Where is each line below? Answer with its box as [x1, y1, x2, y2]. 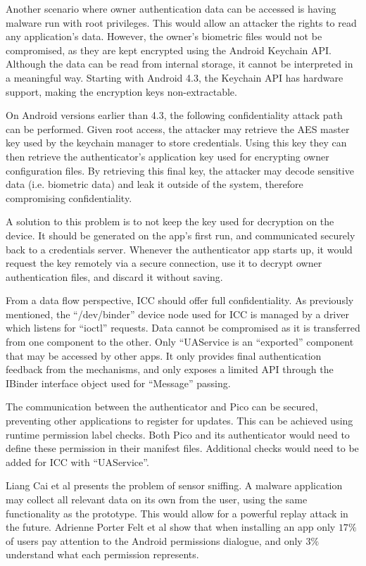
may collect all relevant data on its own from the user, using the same [6, 492, 308, 506]
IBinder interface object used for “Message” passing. [6, 375, 231, 390]
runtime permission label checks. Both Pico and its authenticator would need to [6, 427, 350, 441]
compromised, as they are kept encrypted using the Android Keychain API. [6, 42, 332, 57]
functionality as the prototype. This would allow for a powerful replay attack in [6, 505, 348, 520]
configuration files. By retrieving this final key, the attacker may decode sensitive [6, 163, 354, 177]
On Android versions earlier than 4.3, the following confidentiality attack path [6, 108, 343, 122]
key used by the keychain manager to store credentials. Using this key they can [6, 135, 347, 150]
